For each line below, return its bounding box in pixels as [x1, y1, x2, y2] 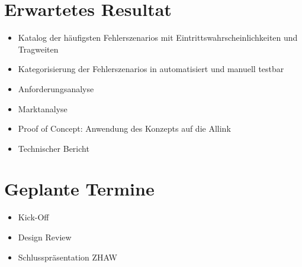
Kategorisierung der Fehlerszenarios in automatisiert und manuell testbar [18, 63, 284, 75]
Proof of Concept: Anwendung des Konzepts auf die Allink [18, 122, 231, 135]
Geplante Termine [4, 177, 155, 201]
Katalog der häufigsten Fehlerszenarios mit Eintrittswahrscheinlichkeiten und [18, 31, 298, 44]
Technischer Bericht [18, 142, 89, 154]
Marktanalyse [18, 102, 68, 115]
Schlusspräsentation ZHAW [18, 250, 117, 263]
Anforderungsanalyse [18, 82, 94, 95]
